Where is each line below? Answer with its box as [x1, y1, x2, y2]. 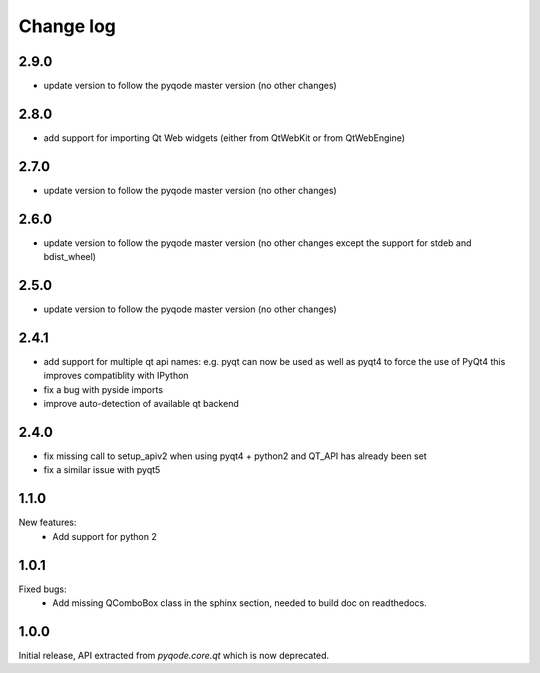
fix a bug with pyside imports [43, 383, 164, 395]
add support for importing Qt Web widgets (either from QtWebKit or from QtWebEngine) [43, 131, 405, 144]
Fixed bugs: [18, 583, 67, 595]
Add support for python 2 [52, 530, 157, 542]
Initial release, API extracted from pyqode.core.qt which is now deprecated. [18, 649, 330, 661]
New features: [18, 516, 77, 529]
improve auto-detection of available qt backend [43, 398, 239, 410]
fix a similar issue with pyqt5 [43, 464, 161, 476]
